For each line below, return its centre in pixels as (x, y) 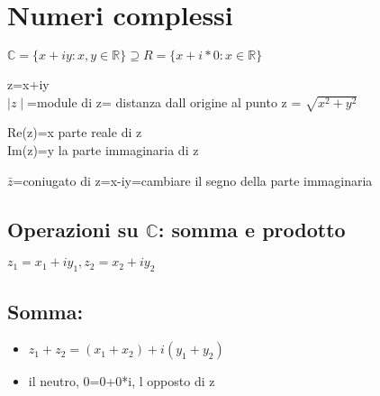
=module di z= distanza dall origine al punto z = (164, 101)
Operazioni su (73, 229)
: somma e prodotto (252, 229)
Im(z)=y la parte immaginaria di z (103, 150)
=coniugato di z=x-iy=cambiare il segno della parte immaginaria (193, 180)
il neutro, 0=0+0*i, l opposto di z (122, 381)
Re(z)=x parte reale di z (75, 132)
